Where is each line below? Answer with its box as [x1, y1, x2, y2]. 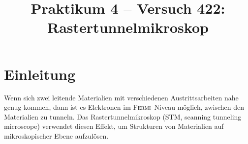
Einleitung [4, 64, 76, 84]
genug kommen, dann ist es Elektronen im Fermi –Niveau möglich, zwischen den [4, 102, 245, 112]
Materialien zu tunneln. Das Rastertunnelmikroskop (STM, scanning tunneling [4, 111, 242, 121]
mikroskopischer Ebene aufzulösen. [4, 130, 109, 141]
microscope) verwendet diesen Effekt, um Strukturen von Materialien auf [4, 121, 224, 131]
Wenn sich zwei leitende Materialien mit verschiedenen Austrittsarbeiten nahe [4, 92, 239, 102]
